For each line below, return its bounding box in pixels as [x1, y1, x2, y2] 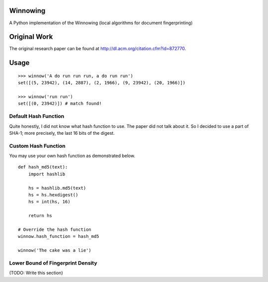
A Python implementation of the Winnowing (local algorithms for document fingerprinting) [9, 20, 193, 26]
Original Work [9, 33, 53, 41]
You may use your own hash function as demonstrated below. [9, 153, 135, 159]
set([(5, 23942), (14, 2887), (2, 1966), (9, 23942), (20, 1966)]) [18, 80, 186, 86]
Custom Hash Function [9, 142, 66, 149]
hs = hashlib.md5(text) [28, 185, 86, 191]
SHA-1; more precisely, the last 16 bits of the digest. [9, 130, 115, 136]
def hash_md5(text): [18, 164, 68, 170]
